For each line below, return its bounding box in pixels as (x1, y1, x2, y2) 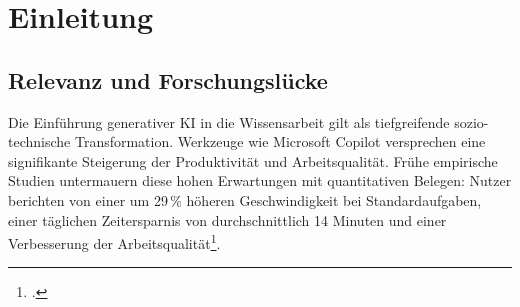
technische (8, 131, 71, 152)
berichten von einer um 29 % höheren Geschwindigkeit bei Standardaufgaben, (8, 189, 482, 210)
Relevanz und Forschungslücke (8, 64, 328, 95)
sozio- (454, 111, 489, 132)
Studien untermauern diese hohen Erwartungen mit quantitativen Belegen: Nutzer (8, 170, 512, 191)
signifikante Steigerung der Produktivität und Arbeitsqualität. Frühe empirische (8, 150, 498, 171)
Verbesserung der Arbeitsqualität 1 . (8, 230, 221, 253)
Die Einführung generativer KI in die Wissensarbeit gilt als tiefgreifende (8, 111, 450, 132)
